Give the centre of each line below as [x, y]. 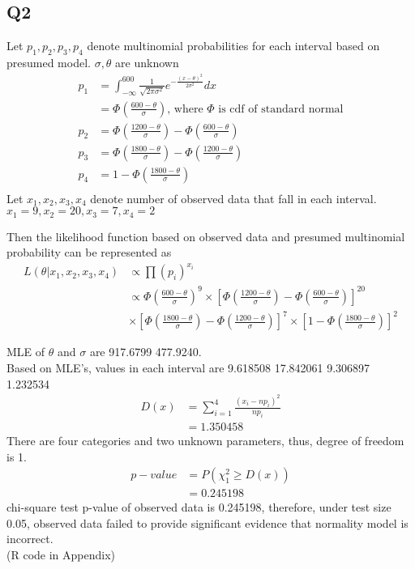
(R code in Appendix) [61, 554]
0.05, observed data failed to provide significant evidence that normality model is [207, 522]
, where [185, 109]
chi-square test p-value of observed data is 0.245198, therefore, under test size [199, 507]
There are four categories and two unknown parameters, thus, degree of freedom [205, 440]
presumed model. [49, 62]
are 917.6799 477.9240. [145, 352]
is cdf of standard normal [281, 109]
